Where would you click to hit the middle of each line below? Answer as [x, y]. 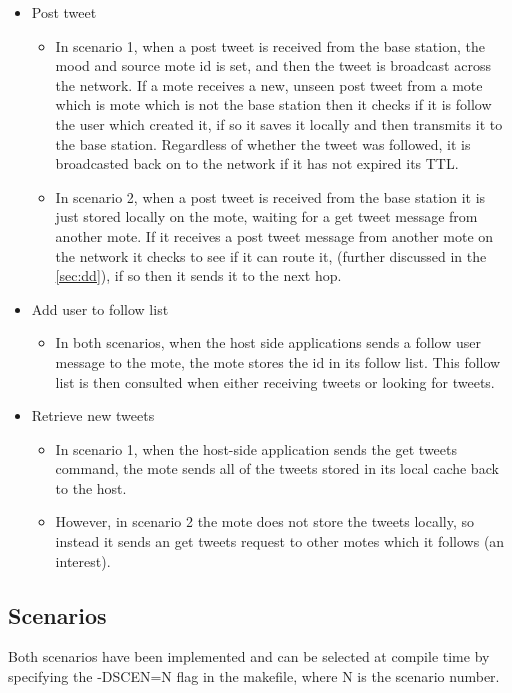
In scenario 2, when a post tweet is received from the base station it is [270, 196]
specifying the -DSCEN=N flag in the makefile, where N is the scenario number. [254, 676]
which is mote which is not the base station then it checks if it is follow [273, 104]
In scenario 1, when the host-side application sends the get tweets [256, 448]
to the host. [91, 487]
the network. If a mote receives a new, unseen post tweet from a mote [269, 84]
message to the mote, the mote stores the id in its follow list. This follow [278, 361]
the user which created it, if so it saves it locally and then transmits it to [279, 123]
